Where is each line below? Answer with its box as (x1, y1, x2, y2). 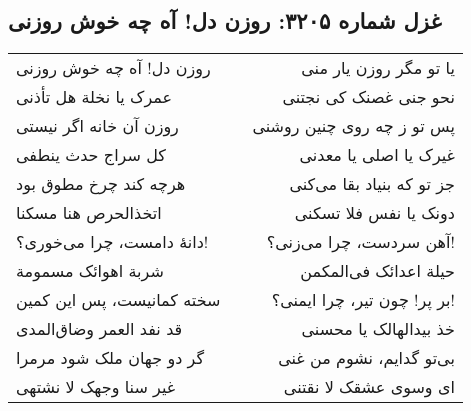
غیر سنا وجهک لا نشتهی (16, 375, 176, 399)
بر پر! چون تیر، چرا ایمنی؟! (271, 288, 455, 312)
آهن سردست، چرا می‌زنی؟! (266, 230, 455, 254)
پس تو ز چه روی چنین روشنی (252, 114, 455, 138)
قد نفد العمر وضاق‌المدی (16, 317, 183, 341)
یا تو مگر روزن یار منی (301, 56, 455, 80)
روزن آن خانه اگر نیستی (16, 114, 179, 138)
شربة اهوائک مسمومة (16, 259, 164, 283)
